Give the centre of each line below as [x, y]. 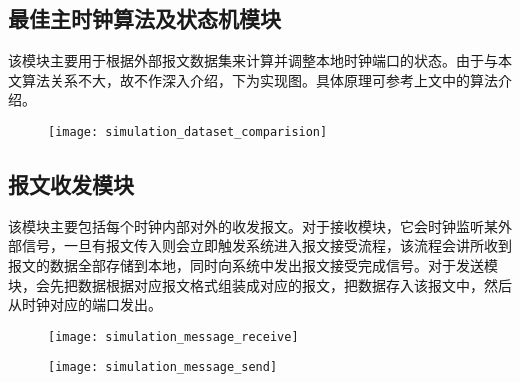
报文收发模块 [71, 184]
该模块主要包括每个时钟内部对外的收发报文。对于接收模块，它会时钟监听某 [253, 225]
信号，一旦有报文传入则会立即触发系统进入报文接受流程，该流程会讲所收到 [266, 245]
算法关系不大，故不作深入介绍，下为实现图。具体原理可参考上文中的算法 [259, 79]
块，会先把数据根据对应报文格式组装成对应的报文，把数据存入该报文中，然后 [260, 284]
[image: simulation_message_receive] [173, 336]
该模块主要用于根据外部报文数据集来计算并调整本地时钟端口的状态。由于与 [253, 60]
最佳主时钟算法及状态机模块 [144, 18]
